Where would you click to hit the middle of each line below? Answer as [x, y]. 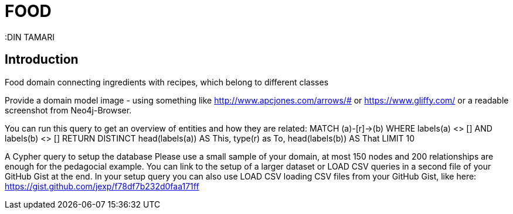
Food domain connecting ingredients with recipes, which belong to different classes [167, 82]
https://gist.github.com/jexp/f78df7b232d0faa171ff [102, 186]
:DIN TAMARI [30, 37]
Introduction [42, 60]
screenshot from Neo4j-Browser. [68, 110]
